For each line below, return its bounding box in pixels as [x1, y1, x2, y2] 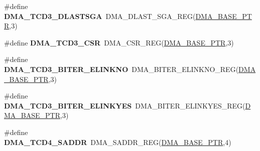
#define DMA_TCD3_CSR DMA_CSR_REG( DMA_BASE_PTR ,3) [4, 37, 234, 47]
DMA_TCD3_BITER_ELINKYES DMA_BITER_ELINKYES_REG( [4, 100, 245, 110]
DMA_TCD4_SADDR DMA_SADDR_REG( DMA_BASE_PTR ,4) [4, 136, 231, 147]
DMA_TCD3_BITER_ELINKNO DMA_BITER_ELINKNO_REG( [4, 63, 239, 74]
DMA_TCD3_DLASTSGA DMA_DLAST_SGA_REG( [4, 10, 196, 21]
